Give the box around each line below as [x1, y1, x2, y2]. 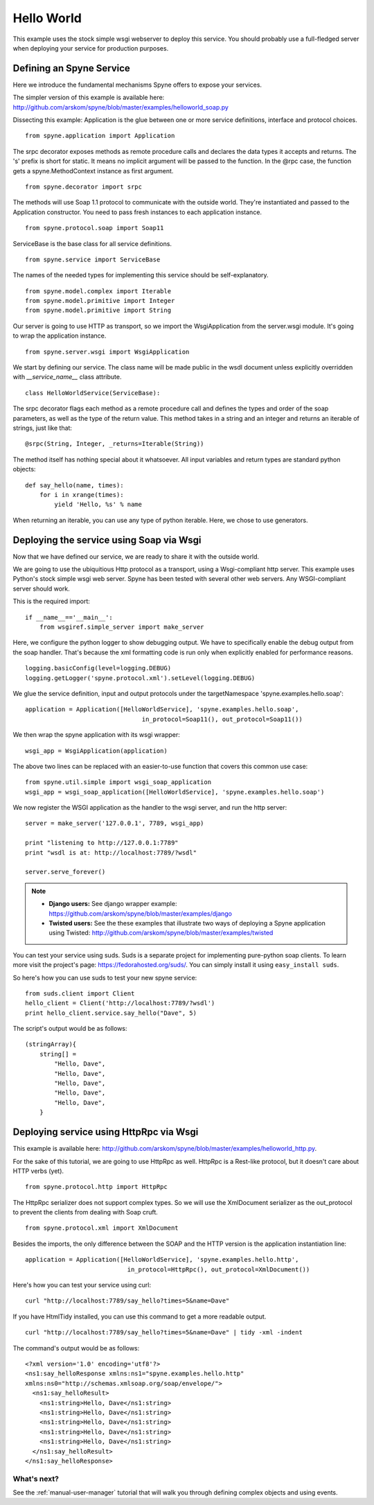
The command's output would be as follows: [12, 1343, 140, 1352]
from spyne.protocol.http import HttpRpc [25, 1183, 168, 1191]
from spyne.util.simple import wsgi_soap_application [25, 778, 211, 786]
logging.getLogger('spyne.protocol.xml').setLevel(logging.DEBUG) [25, 674, 256, 682]
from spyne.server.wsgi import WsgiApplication [25, 347, 190, 356]
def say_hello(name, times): [25, 481, 124, 489]
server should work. [12, 584, 71, 593]
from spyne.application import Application [25, 132, 175, 140]
